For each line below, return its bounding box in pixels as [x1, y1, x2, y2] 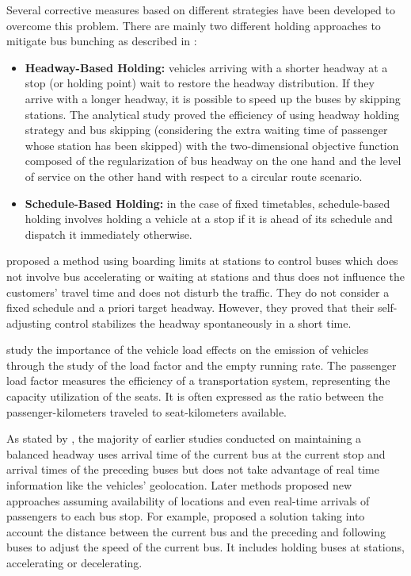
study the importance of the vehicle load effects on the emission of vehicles [6, 341, 369, 358]
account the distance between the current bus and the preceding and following [6, 523, 386, 540]
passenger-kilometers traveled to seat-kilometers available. [6, 403, 287, 420]
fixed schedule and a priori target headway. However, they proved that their [6, 299, 375, 316]
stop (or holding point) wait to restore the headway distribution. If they [25, 75, 375, 91]
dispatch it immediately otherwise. [25, 225, 192, 242]
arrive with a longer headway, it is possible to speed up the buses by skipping [25, 90, 401, 106]
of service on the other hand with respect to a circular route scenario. [25, 167, 363, 184]
